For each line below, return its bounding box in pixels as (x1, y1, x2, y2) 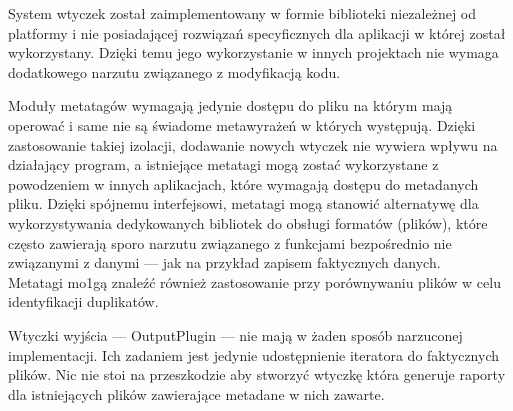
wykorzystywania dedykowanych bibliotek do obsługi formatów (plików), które (8, 212, 488, 233)
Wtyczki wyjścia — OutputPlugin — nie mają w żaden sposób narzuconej (8, 324, 463, 345)
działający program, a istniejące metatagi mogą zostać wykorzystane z (8, 154, 439, 175)
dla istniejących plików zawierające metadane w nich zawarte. (8, 383, 385, 404)
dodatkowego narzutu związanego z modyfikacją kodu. (8, 61, 341, 82)
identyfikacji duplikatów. (8, 291, 159, 312)
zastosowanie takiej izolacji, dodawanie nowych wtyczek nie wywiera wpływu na (8, 134, 498, 155)
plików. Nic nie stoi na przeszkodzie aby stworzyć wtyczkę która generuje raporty (8, 364, 506, 385)
